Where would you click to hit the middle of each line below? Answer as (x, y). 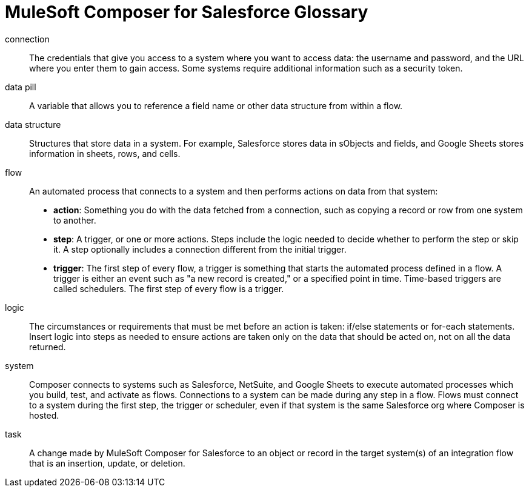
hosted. (44, 415)
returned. (48, 347)
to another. (75, 220)
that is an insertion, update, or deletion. (107, 463)
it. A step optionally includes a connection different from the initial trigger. (200, 249)
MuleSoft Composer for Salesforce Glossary (187, 12)
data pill (21, 87)
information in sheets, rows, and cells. (105, 153)
